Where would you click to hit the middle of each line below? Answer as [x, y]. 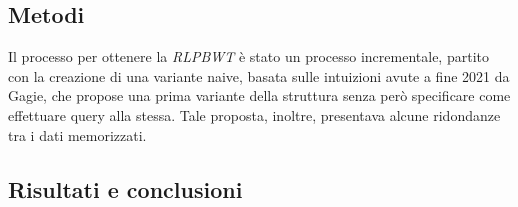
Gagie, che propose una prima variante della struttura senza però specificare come [259, 95]
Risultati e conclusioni [125, 188]
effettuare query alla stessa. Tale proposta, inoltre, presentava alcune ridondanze [254, 114]
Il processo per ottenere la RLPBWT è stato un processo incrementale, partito [248, 56]
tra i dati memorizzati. [77, 134]
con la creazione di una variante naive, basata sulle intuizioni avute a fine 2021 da [259, 75]
